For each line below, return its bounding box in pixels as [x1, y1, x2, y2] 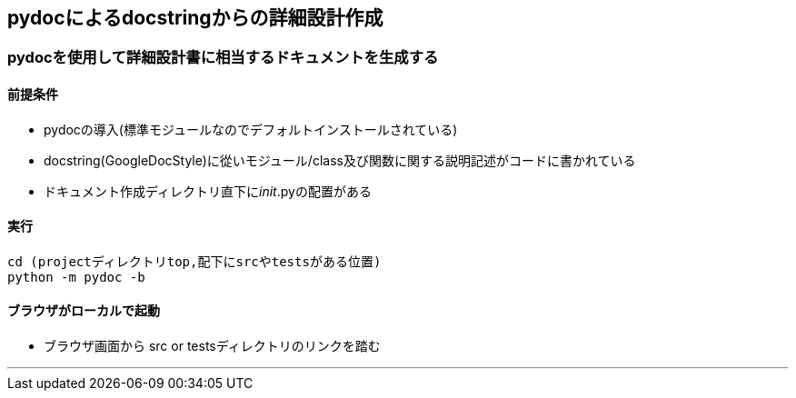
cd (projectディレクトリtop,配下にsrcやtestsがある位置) [7, 254, 382, 269]
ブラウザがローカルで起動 [7, 303, 160, 319]
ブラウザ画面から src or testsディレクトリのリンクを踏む [44, 338, 381, 354]
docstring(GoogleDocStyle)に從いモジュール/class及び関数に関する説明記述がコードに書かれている [44, 152, 636, 168]
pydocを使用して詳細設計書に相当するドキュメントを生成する [7, 48, 439, 67]
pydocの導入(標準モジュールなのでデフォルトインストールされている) [44, 121, 458, 137]
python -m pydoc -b [7, 269, 145, 284]
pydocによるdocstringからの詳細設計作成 [7, 6, 383, 29]
